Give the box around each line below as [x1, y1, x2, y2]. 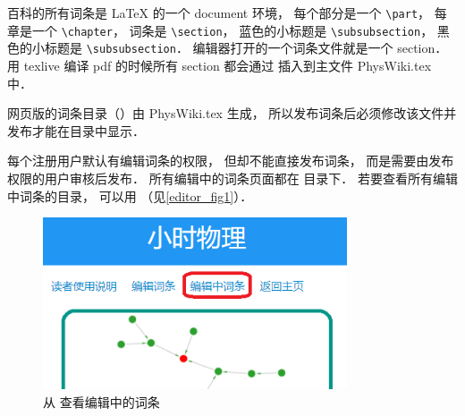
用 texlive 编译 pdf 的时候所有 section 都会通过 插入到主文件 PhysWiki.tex [7, 55, 432, 74]
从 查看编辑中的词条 [43, 393, 160, 412]
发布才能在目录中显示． [7, 121, 145, 140]
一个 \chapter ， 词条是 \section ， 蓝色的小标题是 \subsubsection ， [31, 21, 434, 39]
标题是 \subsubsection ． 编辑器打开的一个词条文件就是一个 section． [44, 38, 448, 57]
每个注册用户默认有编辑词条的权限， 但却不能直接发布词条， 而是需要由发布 [7, 151, 454, 170]
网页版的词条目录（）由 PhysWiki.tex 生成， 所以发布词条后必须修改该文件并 [7, 104, 457, 123]
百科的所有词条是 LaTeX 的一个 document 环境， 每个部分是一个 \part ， [7, 4, 431, 21]
